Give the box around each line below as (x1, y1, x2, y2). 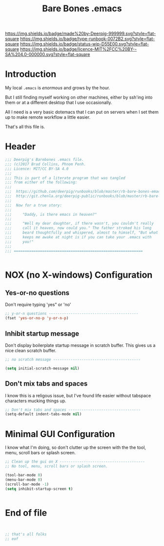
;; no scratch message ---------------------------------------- (5, 357, 141, 362)
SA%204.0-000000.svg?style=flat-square (5, 52, 90, 57)
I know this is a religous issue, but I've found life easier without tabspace (5, 392, 151, 398)
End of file (5, 507, 47, 518)
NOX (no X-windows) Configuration (5, 269, 153, 280)
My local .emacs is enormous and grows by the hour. (5, 85, 110, 91)
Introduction (5, 69, 57, 80)
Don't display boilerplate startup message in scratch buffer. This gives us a (5, 342, 156, 348)
